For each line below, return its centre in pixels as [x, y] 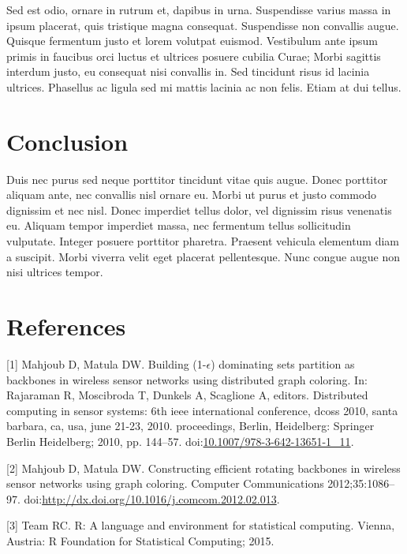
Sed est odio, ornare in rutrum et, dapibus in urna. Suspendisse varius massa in [199, 9]
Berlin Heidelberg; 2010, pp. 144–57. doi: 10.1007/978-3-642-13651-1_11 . [180, 441]
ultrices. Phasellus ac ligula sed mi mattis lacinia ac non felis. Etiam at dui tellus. [204, 86]
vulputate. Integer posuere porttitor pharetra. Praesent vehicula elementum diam [203, 241]
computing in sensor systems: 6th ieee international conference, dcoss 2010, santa [202, 410]
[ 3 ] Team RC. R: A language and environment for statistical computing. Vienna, [201, 525]
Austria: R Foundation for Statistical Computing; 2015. [140, 540]
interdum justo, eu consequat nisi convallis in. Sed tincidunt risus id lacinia [188, 71]
